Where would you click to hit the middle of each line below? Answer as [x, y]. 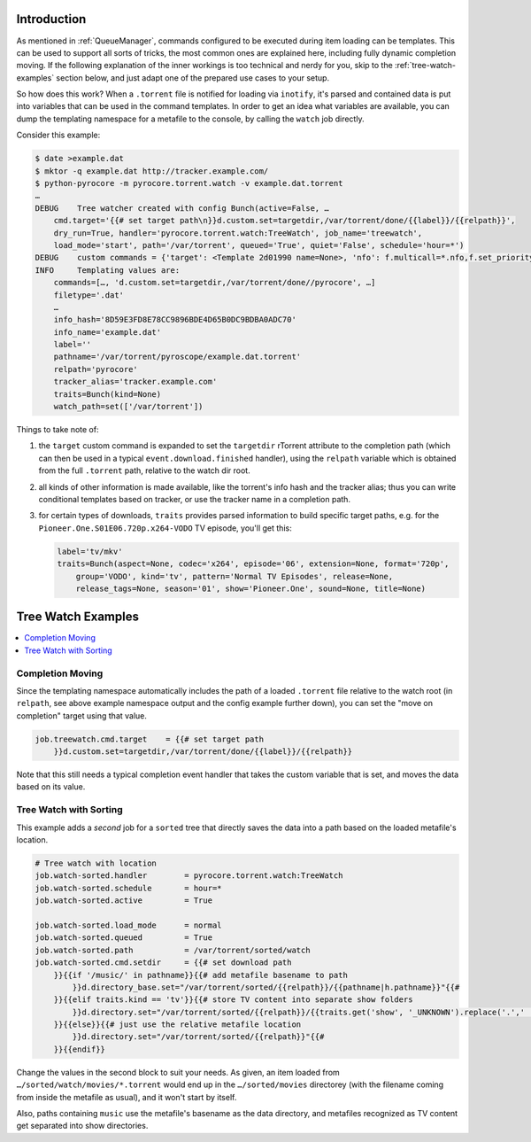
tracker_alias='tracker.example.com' [135, 382]
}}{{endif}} [80, 1049]
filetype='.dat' [88, 295]
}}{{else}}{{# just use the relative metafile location [177, 1025]
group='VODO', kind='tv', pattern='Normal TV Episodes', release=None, [235, 576]
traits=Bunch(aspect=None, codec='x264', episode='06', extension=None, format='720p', [253, 564]
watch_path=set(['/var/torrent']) [128, 407]
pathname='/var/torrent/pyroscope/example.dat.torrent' [177, 357]
